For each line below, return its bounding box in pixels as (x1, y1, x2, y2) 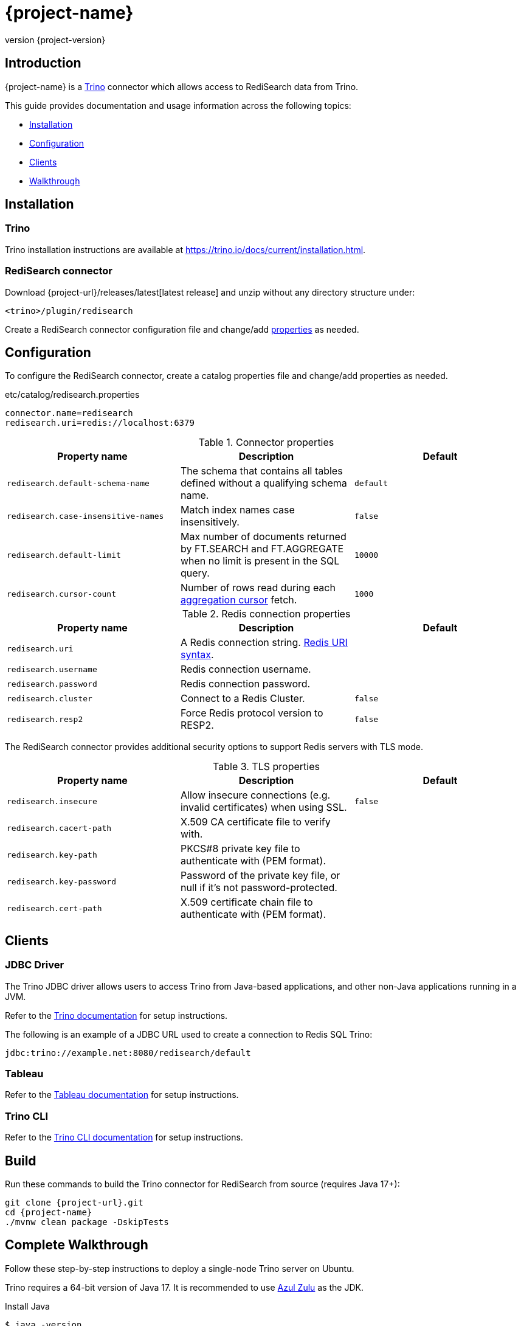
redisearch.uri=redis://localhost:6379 (5, 418, 195, 428)
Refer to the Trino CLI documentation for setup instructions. (5, 1132, 243, 1143)
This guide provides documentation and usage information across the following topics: (5, 100, 351, 111)
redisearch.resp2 (7, 714, 83, 724)
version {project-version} (5, 34, 106, 45)
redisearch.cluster (7, 693, 92, 703)
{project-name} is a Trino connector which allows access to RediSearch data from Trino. (5, 81, 359, 92)
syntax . (180, 648, 214, 661)
